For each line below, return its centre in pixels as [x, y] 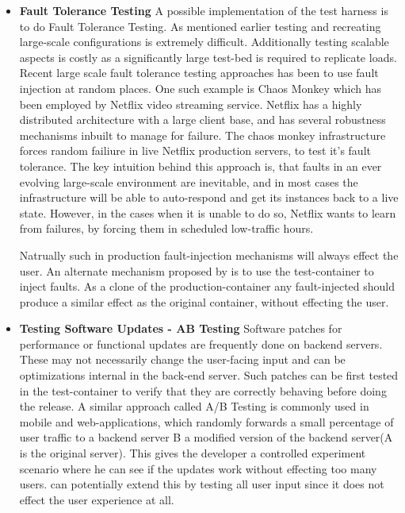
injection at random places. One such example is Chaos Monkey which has [200, 88]
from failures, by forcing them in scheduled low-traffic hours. [166, 228]
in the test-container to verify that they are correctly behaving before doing [203, 390]
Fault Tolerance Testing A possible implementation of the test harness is [204, 10]
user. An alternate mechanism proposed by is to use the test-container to [197, 270]
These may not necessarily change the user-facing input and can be [182, 359]
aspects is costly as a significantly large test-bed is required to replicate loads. [208, 57]
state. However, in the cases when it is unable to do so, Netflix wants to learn [208, 212]
